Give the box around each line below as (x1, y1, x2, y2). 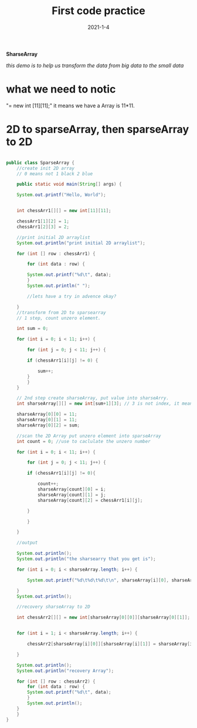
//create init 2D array (16, 165, 75, 171)
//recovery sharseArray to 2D (16, 604, 91, 610)
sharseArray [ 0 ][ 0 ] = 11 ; (16, 411, 77, 418)
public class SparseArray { (6, 160, 75, 166)
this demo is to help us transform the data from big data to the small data (6, 62, 184, 69)
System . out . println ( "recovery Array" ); (16, 667, 114, 674)
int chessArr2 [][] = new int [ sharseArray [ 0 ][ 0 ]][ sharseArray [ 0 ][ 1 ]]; (16, 614, 191, 621)
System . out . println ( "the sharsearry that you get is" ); (16, 556, 157, 562)
